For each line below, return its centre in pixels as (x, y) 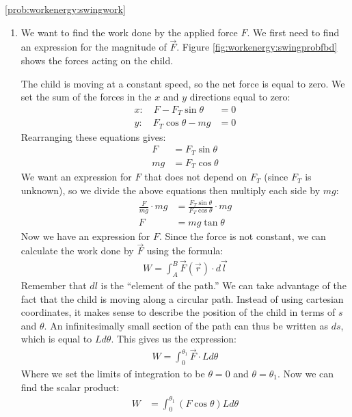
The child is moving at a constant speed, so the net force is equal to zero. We (183, 83)
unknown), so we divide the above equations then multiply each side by (171, 190)
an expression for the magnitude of (94, 47)
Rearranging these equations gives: (93, 136)
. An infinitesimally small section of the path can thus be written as (186, 325)
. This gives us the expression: (174, 339)
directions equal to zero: (240, 97)
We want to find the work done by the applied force (129, 32)
